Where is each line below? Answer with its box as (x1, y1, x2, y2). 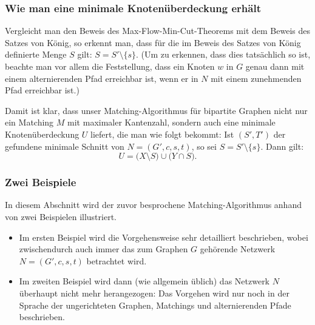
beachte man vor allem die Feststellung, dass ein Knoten (5, 60, 215, 72)
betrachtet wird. (86, 254, 147, 267)
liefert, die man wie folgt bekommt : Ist (90, 127, 234, 140)
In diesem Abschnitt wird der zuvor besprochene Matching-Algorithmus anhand (5, 198, 302, 211)
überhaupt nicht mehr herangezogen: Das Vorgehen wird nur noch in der (19, 286, 290, 299)
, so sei (191, 139, 217, 152)
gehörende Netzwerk (200, 243, 276, 255)
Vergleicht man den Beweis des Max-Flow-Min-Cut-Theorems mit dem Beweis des (5, 24, 310, 37)
